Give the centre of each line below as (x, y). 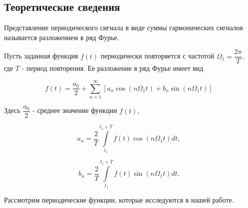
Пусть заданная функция (41, 56)
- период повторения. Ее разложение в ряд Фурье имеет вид (112, 68)
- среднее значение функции (75, 110)
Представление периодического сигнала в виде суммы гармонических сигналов (124, 27)
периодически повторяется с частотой (157, 56)
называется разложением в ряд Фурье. (62, 37)
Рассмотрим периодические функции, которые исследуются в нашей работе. (119, 200)
